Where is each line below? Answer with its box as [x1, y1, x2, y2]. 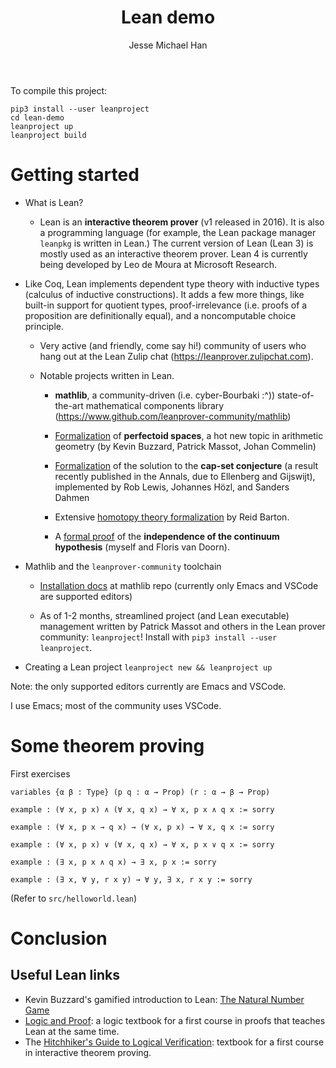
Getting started [10, 164, 140, 186]
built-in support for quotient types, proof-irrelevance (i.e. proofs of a [24, 299, 308, 311]
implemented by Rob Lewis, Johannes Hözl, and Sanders [54, 481, 290, 493]
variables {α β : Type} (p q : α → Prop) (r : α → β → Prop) [10, 787, 271, 797]
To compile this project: [10, 84, 108, 96]
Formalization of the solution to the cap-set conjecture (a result [54, 459, 319, 471]
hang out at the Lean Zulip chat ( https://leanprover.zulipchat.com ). [39, 350, 314, 362]
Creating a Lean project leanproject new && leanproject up [24, 661, 273, 673]
